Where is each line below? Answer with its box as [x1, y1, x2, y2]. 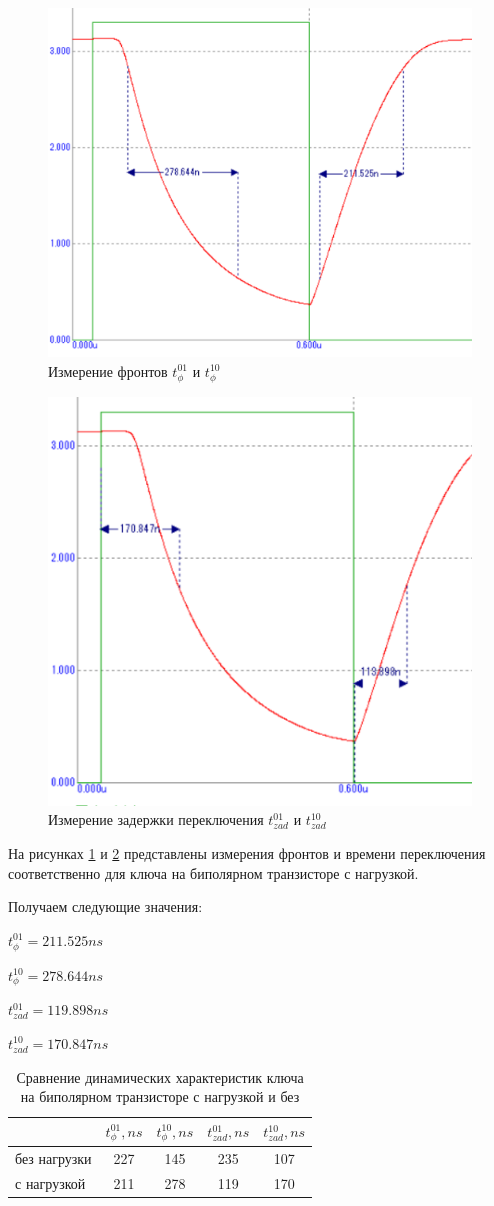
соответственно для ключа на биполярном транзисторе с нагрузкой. [8, 862, 419, 883]
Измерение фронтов [48, 360, 168, 381]
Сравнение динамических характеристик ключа [16, 1066, 304, 1087]
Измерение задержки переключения [48, 809, 264, 830]
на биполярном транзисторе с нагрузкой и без [20, 1086, 300, 1107]
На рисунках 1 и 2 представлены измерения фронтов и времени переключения [8, 843, 486, 864]
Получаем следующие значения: [8, 896, 203, 917]
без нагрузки [15, 1147, 92, 1168]
